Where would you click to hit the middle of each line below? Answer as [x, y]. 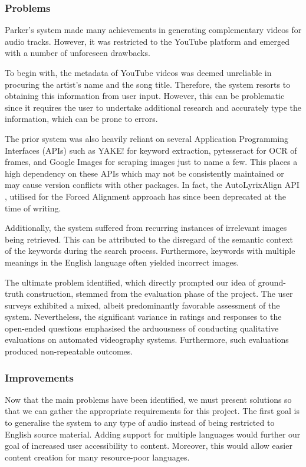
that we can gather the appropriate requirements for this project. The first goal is [152, 411]
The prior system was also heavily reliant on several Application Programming [147, 138]
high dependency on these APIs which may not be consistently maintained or [144, 173]
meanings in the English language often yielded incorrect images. [122, 262]
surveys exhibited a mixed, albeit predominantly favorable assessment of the [142, 305]
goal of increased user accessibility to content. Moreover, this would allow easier [149, 446]
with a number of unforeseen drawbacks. [78, 53]
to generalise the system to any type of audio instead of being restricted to [140, 423]
